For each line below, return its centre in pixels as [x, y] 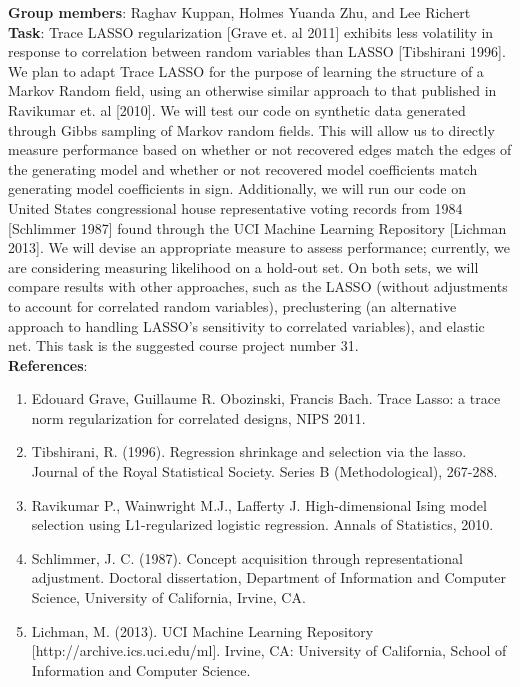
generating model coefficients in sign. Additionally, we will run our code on [237, 188]
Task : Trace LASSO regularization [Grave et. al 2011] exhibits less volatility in [251, 31]
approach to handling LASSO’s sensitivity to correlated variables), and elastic [246, 325]
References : [48, 364]
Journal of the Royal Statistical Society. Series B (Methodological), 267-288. [264, 471]
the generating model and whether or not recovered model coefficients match [243, 168]
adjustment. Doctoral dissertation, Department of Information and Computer [268, 577]
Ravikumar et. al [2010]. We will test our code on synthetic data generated [237, 109]
